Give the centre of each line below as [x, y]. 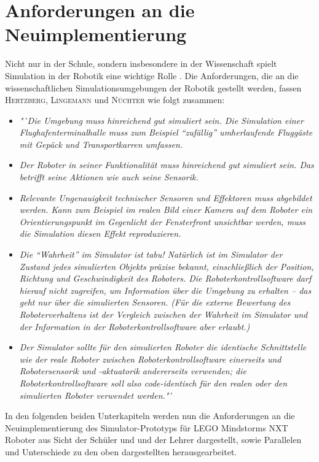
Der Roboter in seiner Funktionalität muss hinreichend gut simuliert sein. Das [167, 165]
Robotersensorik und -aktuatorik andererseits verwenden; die [133, 371]
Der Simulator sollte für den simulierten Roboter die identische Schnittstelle [163, 347]
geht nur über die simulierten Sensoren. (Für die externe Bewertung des [155, 302]
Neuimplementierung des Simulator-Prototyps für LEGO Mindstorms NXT [147, 427]
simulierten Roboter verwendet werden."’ [95, 395]
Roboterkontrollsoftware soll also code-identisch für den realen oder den [153, 383]
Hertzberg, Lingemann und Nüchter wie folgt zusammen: [115, 100]
